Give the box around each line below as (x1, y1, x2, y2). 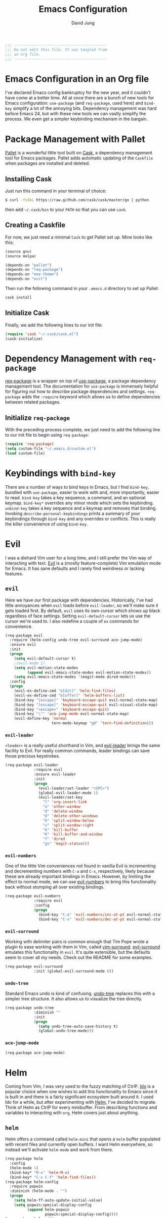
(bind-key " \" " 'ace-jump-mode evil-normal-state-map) (14, 711, 129, 716)
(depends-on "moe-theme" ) (5, 272, 58, 277)
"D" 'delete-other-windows (42, 813, 98, 818)
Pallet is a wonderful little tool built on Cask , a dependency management (5, 150, 153, 156)
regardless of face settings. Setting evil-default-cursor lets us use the (5, 612, 151, 619)
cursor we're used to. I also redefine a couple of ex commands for (5, 618, 139, 624)
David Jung (71, 20, 95, 26)
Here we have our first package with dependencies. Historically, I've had (5, 597, 153, 603)
